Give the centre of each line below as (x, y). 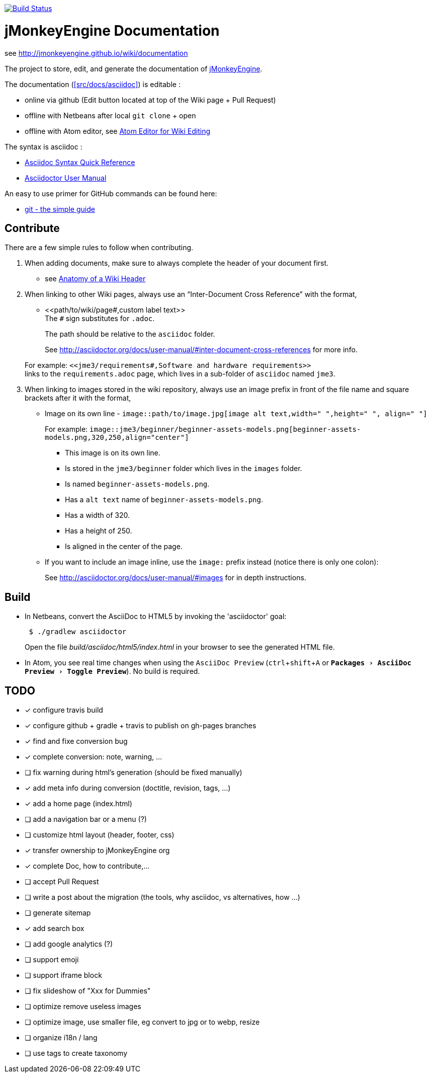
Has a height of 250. (99, 531)
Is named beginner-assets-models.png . (137, 484)
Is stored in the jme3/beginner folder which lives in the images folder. (184, 469)
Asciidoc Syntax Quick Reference (80, 162)
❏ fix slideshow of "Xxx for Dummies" (88, 991)
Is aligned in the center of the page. (124, 547)
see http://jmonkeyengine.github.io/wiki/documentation (96, 53)
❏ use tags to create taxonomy (76, 1053)
